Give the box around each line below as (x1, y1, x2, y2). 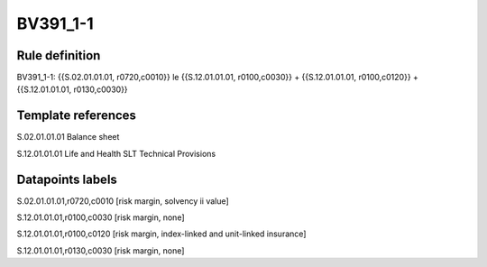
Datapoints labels (16, 171, 117, 187)
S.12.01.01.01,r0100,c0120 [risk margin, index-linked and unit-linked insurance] (16, 228, 307, 239)
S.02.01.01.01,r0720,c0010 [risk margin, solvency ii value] (16, 195, 229, 207)
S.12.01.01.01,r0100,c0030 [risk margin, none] (16, 212, 185, 223)
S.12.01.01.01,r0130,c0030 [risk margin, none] (16, 244, 185, 256)
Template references (16, 108, 137, 124)
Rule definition (16, 48, 101, 63)
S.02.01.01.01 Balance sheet (16, 132, 120, 143)
